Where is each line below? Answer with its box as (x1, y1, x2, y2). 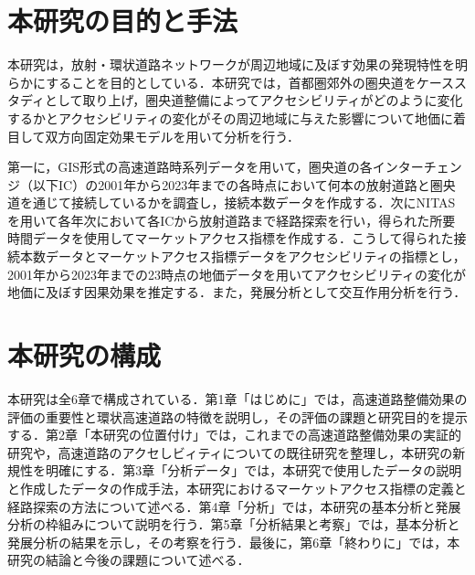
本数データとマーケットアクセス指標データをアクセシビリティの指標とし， (19, 247, 466, 266)
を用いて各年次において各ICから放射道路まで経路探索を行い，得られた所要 (7, 210, 456, 229)
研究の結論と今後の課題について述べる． (7, 550, 250, 570)
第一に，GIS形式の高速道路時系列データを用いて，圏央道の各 (7, 157, 373, 176)
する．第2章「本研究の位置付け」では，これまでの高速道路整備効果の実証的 (7, 425, 461, 444)
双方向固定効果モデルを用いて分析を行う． (45, 126, 301, 145)
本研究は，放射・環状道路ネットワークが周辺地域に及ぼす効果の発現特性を (7, 55, 455, 74)
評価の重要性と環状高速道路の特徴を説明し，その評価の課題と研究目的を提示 (7, 407, 468, 426)
